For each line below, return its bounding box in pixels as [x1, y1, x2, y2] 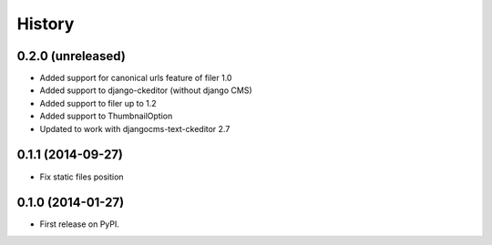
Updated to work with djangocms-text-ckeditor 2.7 [39, 123, 231, 134]
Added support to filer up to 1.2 [39, 97, 157, 108]
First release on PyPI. [39, 219, 120, 230]
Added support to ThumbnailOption [39, 110, 173, 122]
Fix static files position [39, 171, 124, 182]
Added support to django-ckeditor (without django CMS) [39, 85, 252, 96]
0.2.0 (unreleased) [16, 48, 127, 64]
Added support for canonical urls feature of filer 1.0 [39, 73, 232, 84]
